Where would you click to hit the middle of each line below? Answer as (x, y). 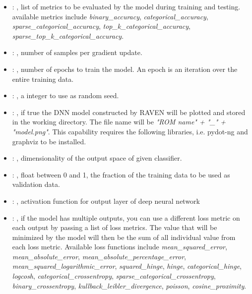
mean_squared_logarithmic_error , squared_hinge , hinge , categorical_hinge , (127, 266)
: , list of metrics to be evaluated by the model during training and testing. (126, 6)
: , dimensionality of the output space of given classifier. (97, 158)
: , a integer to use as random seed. (65, 95)
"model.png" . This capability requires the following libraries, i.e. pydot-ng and (130, 131)
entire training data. (43, 79)
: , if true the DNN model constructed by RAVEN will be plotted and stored (129, 112)
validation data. (36, 184)
